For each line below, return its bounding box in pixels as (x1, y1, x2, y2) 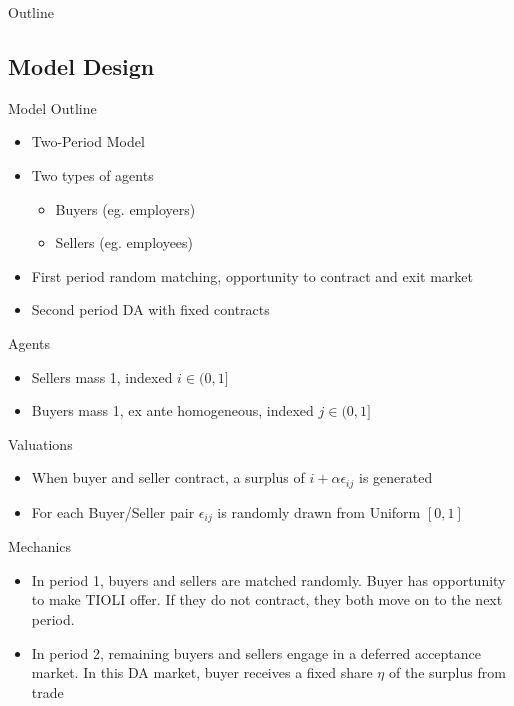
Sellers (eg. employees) (55, 232, 194, 253)
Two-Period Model (31, 131, 145, 152)
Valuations (8, 433, 73, 454)
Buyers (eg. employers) (55, 198, 196, 219)
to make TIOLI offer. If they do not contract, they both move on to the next (31, 589, 503, 610)
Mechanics (8, 536, 72, 557)
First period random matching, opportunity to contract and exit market (31, 265, 473, 286)
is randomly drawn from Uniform (217, 501, 421, 522)
